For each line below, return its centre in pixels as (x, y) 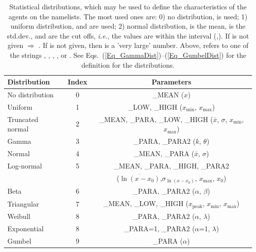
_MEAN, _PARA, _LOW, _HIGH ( (156, 119)
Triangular (23, 203)
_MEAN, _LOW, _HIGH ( (146, 203)
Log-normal (25, 165)
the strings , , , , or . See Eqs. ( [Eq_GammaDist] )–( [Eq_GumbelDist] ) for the (128, 55)
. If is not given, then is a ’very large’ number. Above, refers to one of (144, 45)
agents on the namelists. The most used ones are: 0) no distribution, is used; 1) (128, 16)
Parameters (172, 82)
